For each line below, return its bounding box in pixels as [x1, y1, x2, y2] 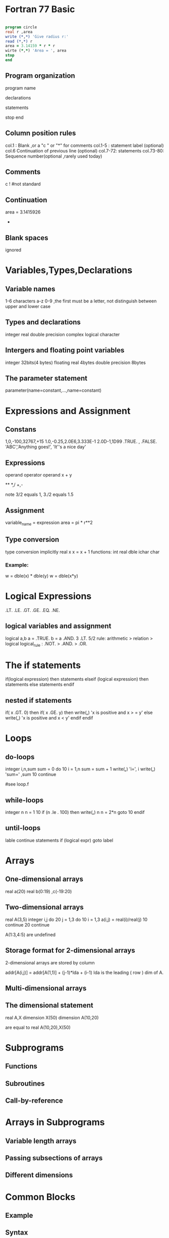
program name [5, 85, 36, 91]
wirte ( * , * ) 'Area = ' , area [5, 48, 67, 54]
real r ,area [5, 29, 33, 34]
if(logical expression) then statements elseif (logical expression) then [5, 676, 149, 682]
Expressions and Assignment [5, 405, 131, 417]
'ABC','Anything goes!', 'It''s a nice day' [5, 444, 86, 450]
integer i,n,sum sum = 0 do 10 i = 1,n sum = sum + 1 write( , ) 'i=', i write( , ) [5, 766, 155, 772]
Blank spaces [5, 233, 49, 242]
